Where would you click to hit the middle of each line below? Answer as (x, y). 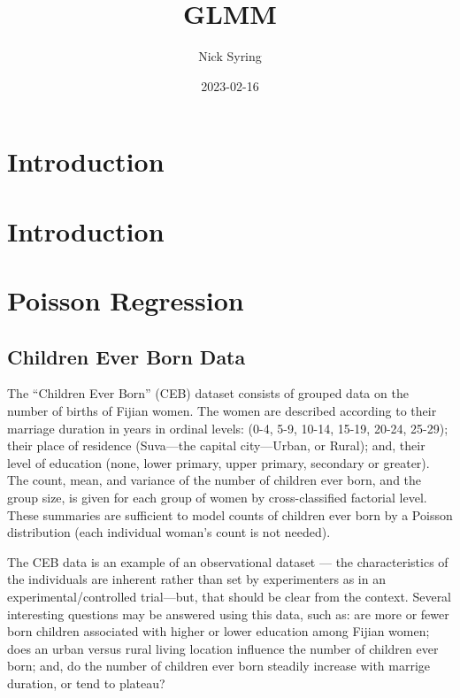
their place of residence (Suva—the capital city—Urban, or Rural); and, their (216, 445)
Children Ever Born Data (126, 356)
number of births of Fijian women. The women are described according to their (222, 411)
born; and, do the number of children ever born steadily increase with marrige (219, 666)
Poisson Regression (126, 300)
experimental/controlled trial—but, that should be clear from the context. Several (230, 596)
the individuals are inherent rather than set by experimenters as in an (196, 579)
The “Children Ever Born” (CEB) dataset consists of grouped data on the (208, 393)
